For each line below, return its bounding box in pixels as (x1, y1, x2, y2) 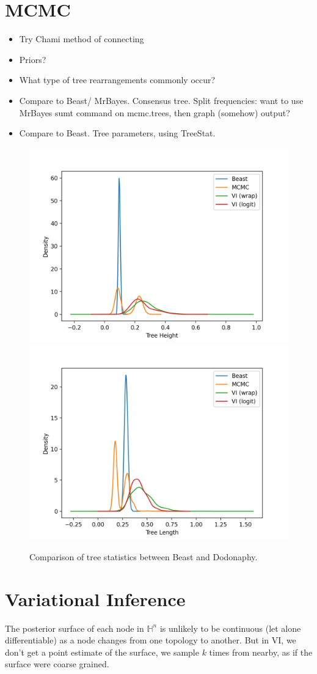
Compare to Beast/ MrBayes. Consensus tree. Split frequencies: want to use (19, 94, 304, 106)
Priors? (19, 53, 46, 65)
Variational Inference (5, 586, 186, 611)
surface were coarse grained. (5, 657, 109, 670)
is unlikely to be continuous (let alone (159, 621, 301, 634)
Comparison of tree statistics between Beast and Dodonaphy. (29, 550, 258, 563)
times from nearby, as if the (209, 645, 313, 658)
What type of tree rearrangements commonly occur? (19, 73, 216, 86)
